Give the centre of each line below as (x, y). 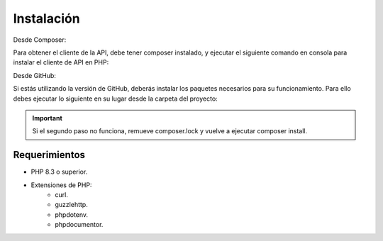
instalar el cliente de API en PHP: (61, 62)
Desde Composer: (40, 40)
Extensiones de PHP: (61, 185)
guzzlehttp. (71, 205)
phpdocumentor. (79, 225)
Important (48, 118)
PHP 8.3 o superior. (59, 172)
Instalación (47, 18)
